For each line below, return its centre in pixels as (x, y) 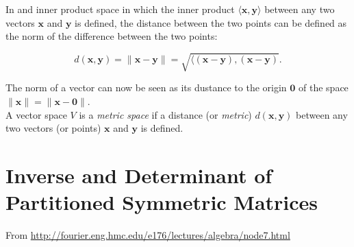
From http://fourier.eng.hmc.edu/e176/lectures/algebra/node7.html (148, 235)
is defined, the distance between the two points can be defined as (211, 22)
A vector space (36, 114)
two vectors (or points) (53, 128)
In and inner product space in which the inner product (120, 9)
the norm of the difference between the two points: (112, 36)
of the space (324, 87)
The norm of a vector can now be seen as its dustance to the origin (146, 87)
